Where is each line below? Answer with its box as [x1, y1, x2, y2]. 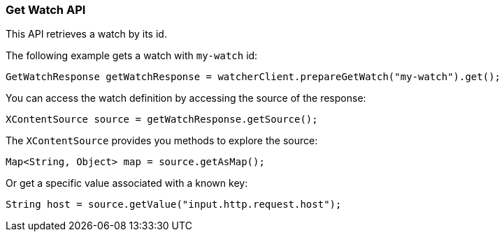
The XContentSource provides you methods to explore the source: [6, 135, 318, 147]
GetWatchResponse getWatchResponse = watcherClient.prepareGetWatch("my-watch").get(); [6, 71, 501, 83]
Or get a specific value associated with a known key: [6, 177, 248, 190]
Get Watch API [6, 3, 86, 17]
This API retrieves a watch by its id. [6, 28, 167, 40]
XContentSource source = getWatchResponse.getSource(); [6, 114, 318, 125]
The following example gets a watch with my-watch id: [6, 49, 258, 62]
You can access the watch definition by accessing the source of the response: [6, 92, 366, 105]
